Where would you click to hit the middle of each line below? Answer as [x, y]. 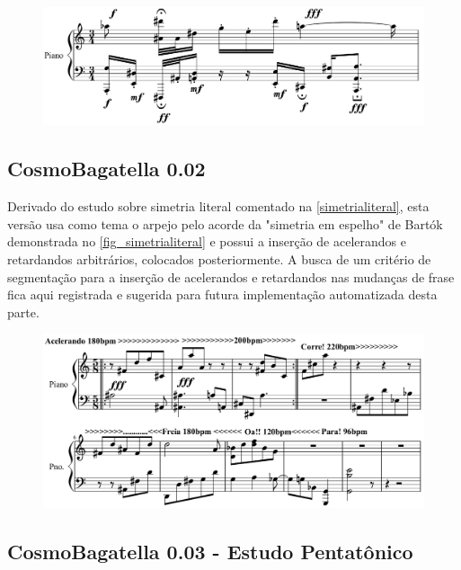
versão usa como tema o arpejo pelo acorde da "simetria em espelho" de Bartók [225, 223]
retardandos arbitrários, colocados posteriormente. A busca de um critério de [219, 258]
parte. [23, 312]
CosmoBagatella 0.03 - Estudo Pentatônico [210, 551]
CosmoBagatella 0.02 [106, 169]
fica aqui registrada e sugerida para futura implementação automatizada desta [222, 294]
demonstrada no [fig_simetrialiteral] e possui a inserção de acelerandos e [207, 241]
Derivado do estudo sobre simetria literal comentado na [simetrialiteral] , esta [218, 206]
